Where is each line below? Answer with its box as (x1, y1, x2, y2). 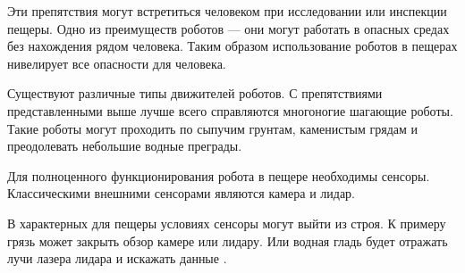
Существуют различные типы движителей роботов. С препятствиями (7, 84, 383, 103)
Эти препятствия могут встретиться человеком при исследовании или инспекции (7, 2, 447, 20)
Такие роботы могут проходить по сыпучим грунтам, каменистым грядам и (7, 119, 418, 137)
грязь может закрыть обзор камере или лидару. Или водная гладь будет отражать (7, 231, 448, 250)
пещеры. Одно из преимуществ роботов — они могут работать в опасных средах (7, 19, 450, 37)
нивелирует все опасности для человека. (7, 54, 226, 72)
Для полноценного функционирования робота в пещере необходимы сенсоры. (7, 166, 430, 185)
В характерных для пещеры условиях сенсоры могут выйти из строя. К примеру (7, 213, 446, 232)
